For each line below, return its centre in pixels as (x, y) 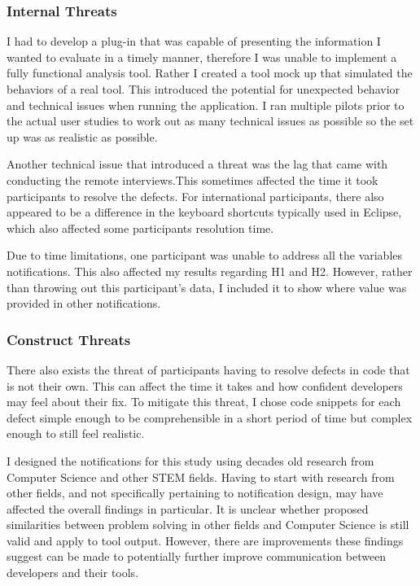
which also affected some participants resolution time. (140, 227)
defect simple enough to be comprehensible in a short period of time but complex (210, 417)
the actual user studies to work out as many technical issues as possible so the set (210, 121)
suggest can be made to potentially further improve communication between (197, 556)
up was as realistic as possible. (82, 136)
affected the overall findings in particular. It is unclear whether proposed (188, 508)
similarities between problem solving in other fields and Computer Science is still (208, 525)
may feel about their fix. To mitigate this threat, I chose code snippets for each (204, 402)
